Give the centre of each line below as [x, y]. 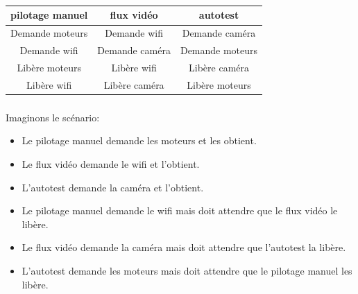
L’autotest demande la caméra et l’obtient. [113, 187]
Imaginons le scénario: [53, 117]
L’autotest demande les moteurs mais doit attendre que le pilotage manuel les [187, 270]
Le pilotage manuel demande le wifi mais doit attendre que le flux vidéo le [180, 210]
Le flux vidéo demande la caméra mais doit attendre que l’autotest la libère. [184, 247]
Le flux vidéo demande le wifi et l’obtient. [111, 164]
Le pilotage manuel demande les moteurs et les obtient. [139, 140]
